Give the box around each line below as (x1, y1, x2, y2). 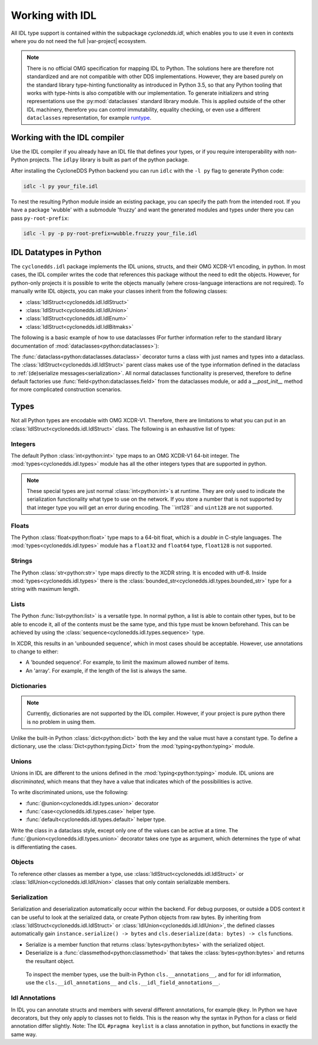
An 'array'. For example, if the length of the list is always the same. (25, 667, 187, 674)
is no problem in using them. (26, 718, 96, 725)
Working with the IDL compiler (11, 133, 125, 143)
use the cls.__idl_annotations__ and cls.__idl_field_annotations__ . (25, 979, 220, 986)
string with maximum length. (11, 586, 80, 593)
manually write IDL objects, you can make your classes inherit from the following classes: (11, 287, 228, 295)
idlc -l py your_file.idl (23, 183, 98, 190)
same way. (11, 1031, 38, 1038)
